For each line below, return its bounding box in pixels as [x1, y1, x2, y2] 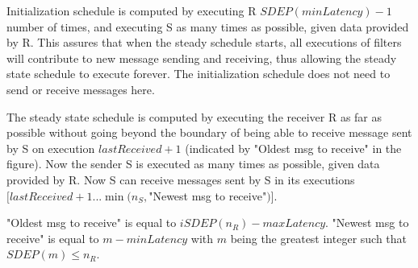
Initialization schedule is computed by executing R [6, 2, 257, 19]
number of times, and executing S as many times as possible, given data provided [6, 18, 409, 35]
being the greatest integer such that [230, 229, 408, 246]
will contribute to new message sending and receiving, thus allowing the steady [6, 49, 397, 66]
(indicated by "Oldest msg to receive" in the [185, 139, 402, 156]
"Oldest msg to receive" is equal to [6, 214, 177, 231]
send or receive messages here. [6, 80, 155, 97]
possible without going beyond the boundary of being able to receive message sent [6, 124, 412, 141]
